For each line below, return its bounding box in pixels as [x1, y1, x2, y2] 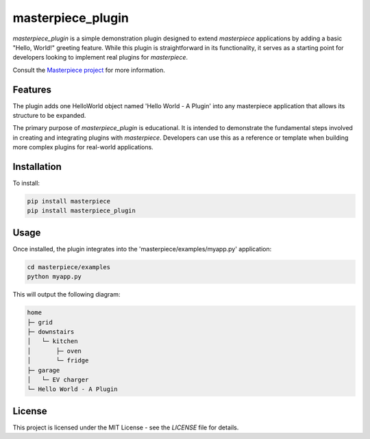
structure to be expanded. [12, 112, 86, 120]
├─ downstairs [27, 328, 75, 336]
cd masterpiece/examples [27, 263, 111, 271]
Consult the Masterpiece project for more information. [12, 66, 166, 74]
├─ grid [27, 318, 53, 326]
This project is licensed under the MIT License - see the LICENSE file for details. [12, 423, 239, 431]
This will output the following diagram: [12, 290, 121, 299]
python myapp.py [27, 273, 82, 281]
